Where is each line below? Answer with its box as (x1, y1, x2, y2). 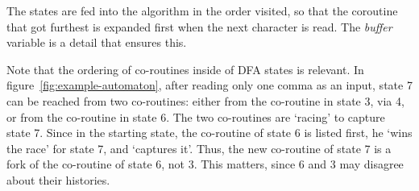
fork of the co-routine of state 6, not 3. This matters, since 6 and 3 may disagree (6, 156, 404, 172)
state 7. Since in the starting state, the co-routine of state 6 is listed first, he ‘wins (6, 124, 413, 141)
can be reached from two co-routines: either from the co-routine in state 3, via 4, (6, 92, 404, 109)
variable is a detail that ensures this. (6, 34, 187, 51)
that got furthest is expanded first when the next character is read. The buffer (6, 18, 392, 35)
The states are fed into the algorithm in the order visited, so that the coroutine (6, 2, 398, 19)
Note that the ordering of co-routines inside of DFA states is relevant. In (6, 60, 364, 77)
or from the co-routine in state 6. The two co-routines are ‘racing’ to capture (6, 108, 385, 125)
